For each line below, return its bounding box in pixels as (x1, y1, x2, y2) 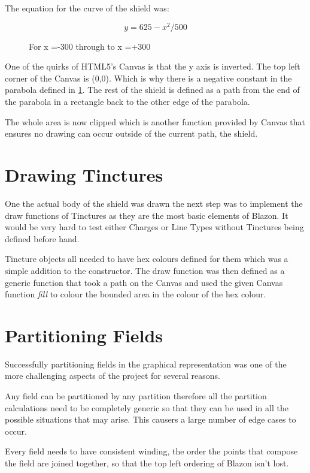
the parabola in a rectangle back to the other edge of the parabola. (5, 95, 250, 108)
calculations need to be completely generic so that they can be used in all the (5, 401, 288, 414)
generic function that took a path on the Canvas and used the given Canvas (5, 276, 283, 288)
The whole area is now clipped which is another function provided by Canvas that (5, 115, 306, 128)
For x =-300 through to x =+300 (29, 40, 151, 52)
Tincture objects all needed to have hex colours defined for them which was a (5, 252, 288, 265)
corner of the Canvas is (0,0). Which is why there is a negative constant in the (5, 71, 292, 84)
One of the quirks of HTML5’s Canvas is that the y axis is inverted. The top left (5, 60, 300, 73)
